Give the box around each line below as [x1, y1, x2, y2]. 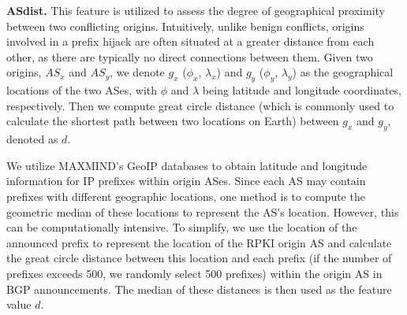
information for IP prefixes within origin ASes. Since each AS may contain [6, 172, 366, 189]
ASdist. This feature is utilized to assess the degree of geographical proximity [6, 2, 385, 18]
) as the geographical [292, 64, 394, 80]
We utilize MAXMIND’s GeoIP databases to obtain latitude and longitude [6, 157, 368, 173]
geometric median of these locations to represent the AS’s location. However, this [6, 203, 399, 220]
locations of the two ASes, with [6, 82, 158, 98]
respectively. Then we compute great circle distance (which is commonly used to [6, 97, 394, 113]
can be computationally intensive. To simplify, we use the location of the [6, 219, 357, 235]
